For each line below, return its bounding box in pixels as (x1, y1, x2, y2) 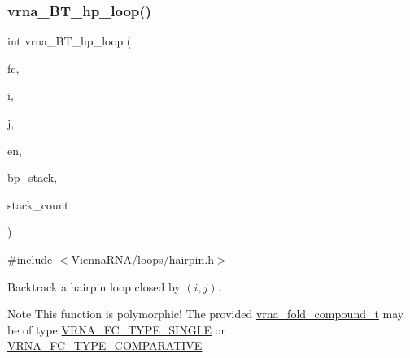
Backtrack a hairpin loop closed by (7, 278, 181, 295)
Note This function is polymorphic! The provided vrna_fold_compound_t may (7, 305, 404, 322)
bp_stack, (7, 169, 58, 186)
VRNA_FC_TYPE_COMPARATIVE (7, 337, 203, 354)
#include (7, 250, 53, 267)
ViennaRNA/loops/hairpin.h (71, 250, 214, 267)
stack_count (7, 196, 69, 213)
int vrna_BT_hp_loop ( (7, 32, 132, 50)
